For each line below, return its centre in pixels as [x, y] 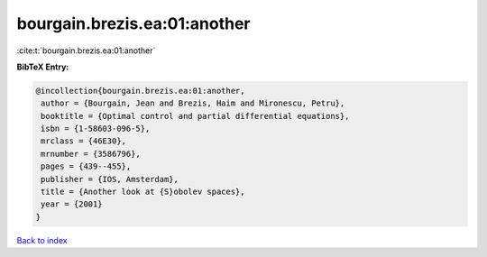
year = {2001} [72, 204]
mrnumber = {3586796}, [91, 154]
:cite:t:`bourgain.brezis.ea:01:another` [86, 50]
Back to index [42, 240]
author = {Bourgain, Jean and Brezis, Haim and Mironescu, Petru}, [193, 103]
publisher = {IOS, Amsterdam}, [110, 179]
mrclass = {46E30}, [83, 141]
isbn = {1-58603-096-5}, [96, 129]
